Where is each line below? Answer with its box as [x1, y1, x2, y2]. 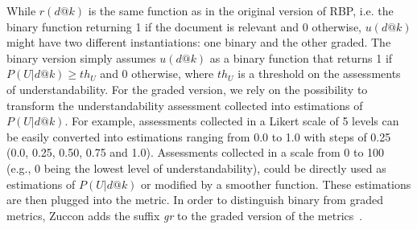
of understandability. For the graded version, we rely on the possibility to [6, 80, 368, 97]
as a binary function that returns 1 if [209, 49, 393, 66]
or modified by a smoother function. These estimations [141, 175, 411, 192]
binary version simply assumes [6, 49, 156, 66]
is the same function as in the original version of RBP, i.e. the [88, 2, 394, 18]
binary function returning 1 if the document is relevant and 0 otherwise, [6, 18, 361, 35]
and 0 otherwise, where [100, 65, 214, 82]
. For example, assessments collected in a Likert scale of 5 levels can [64, 112, 399, 129]
